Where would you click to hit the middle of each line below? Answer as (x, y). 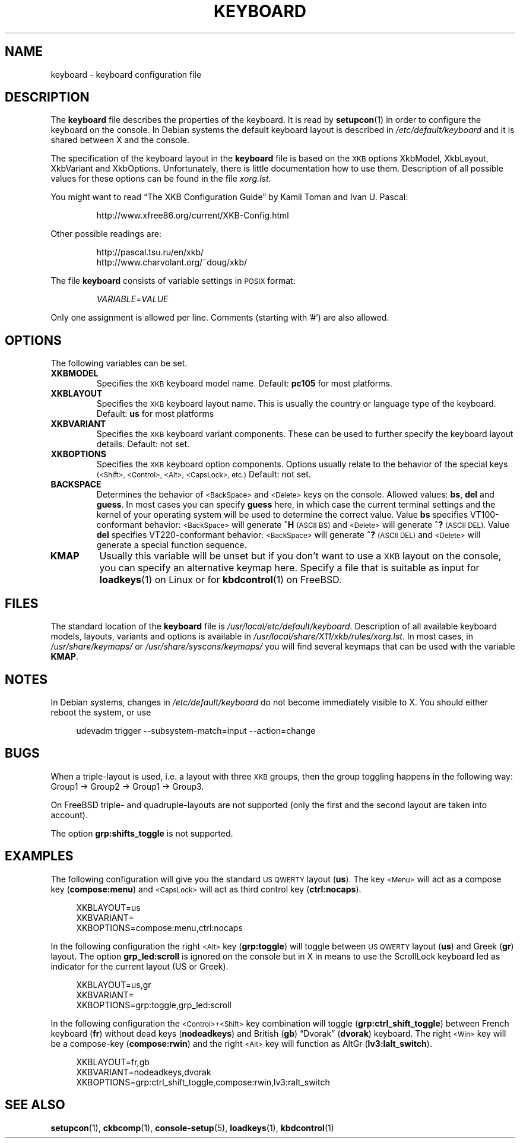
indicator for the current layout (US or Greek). (139, 966)
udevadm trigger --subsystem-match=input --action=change (196, 730)
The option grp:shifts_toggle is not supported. (142, 833)
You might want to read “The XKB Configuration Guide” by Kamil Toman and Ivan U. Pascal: (229, 197)
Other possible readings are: (106, 234)
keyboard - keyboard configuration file (126, 74)
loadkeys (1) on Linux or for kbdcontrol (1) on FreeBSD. (221, 580)
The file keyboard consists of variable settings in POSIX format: (173, 281)
